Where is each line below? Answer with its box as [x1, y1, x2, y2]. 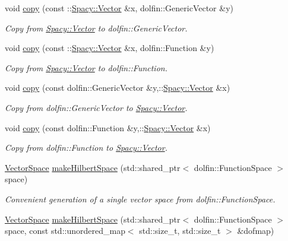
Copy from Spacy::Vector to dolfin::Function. [5, 61, 167, 74]
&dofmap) [237, 224, 274, 237]
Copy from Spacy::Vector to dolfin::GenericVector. [5, 21, 188, 34]
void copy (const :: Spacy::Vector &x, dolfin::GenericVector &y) [5, 2, 233, 14]
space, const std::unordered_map [5, 224, 125, 237]
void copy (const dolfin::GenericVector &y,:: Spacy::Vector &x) [5, 81, 230, 94]
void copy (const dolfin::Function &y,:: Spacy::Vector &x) [5, 121, 211, 134]
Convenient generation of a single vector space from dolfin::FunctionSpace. [5, 192, 276, 205]
